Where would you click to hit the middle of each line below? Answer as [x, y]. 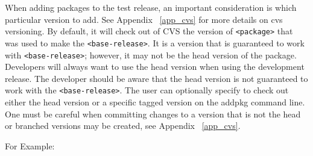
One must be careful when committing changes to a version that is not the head [153, 114]
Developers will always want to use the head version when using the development [155, 67]
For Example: [30, 145]
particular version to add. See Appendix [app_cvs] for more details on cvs [144, 19]
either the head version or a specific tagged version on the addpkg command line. [155, 102]
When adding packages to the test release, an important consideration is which [151, 7]
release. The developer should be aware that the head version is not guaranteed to [156, 78]
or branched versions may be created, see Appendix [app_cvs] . [123, 126]
